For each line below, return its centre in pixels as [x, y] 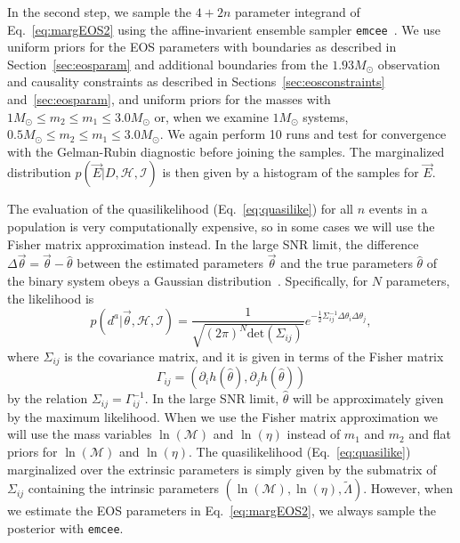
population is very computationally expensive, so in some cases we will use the [221, 226]
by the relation [48, 398]
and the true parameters [347, 263]
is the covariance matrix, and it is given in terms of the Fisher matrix [254, 356]
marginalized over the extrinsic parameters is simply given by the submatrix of [222, 469]
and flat [430, 434]
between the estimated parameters [170, 263]
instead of [314, 434]
